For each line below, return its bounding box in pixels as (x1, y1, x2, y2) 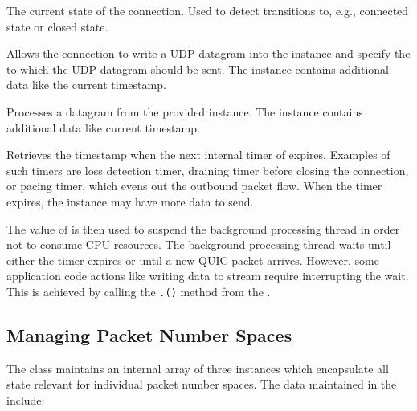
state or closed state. (6, 18, 108, 35)
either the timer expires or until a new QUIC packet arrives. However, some (6, 251, 379, 268)
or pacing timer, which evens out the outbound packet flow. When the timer (6, 177, 382, 194)
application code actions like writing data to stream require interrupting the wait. (6, 267, 409, 284)
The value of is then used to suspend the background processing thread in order (6, 220, 400, 237)
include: (6, 391, 45, 408)
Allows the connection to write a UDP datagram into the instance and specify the (6, 45, 411, 62)
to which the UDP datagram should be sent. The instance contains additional (6, 60, 389, 77)
